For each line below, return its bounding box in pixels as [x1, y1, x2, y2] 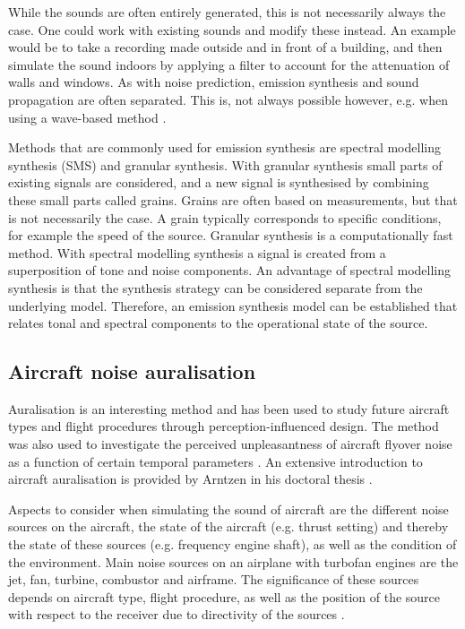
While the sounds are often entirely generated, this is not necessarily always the [8, 3, 446, 21]
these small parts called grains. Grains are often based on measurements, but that [8, 190, 458, 209]
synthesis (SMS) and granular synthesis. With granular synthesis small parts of [8, 155, 443, 174]
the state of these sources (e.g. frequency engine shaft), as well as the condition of [8, 535, 457, 554]
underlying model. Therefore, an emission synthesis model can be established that [8, 296, 458, 314]
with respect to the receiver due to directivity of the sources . [8, 605, 345, 624]
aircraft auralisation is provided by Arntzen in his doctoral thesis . [8, 470, 373, 488]
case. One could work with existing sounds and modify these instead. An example [8, 20, 456, 39]
